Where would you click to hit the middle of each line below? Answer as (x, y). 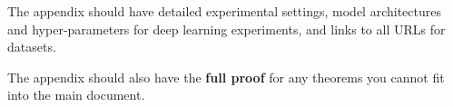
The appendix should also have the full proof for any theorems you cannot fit (226, 77)
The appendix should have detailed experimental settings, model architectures (224, 11)
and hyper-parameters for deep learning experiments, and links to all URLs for (226, 29)
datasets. (32, 47)
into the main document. (76, 95)
